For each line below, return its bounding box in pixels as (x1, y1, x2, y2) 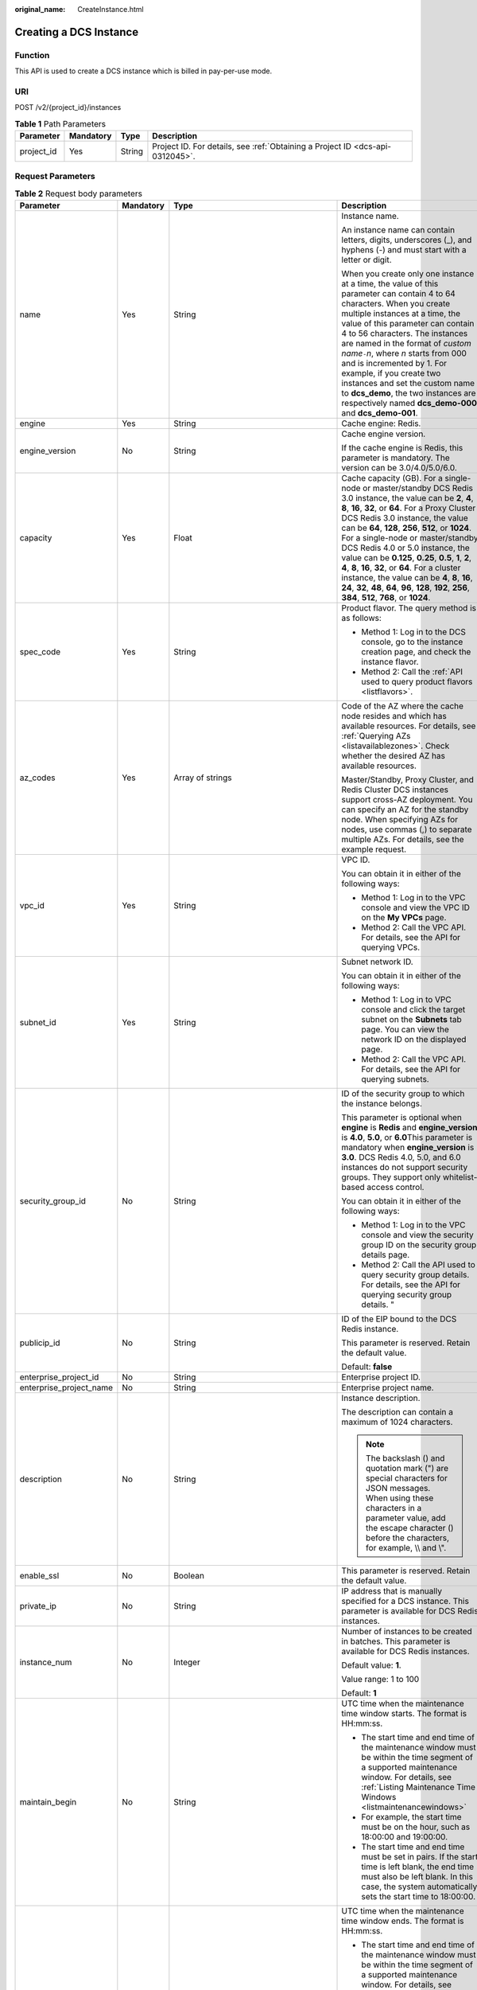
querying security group (361, 1290, 452, 1301)
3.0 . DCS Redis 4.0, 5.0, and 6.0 (341, 1152, 461, 1163)
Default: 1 (341, 1688, 377, 1699)
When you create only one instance (341, 268, 475, 279)
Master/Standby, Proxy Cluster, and (341, 775, 475, 786)
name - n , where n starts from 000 (341, 348, 467, 359)
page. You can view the (361, 1024, 449, 1035)
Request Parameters (14, 171, 95, 182)
